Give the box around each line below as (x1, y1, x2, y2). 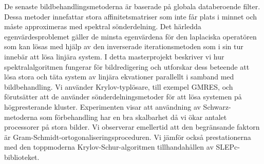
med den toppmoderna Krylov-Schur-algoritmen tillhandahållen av (4, 141, 214, 152)
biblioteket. (4, 151, 40, 162)
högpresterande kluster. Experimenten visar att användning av (4, 101, 201, 112)
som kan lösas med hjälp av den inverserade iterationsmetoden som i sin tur (4, 41, 243, 52)
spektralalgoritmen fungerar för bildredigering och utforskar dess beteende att (4, 61, 250, 72)
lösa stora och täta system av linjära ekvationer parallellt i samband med (4, 71, 234, 82)
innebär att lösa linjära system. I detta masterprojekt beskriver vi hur (4, 51, 224, 61)
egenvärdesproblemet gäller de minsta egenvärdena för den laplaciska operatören (4, 31, 257, 42)
